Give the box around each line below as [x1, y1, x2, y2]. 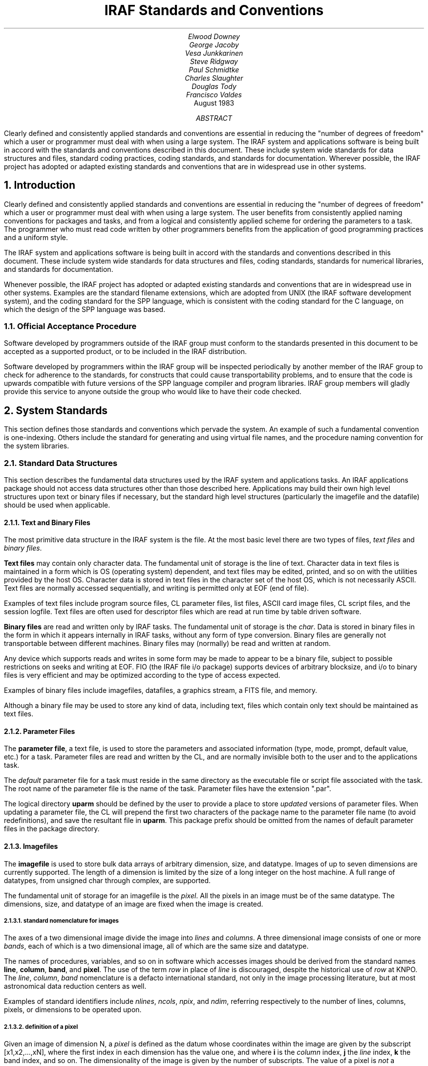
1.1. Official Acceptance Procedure [4, 321, 137, 331]
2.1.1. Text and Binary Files [4, 518, 90, 527]
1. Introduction [4, 179, 75, 192]
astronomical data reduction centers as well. [4, 982, 147, 991]
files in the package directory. [4, 824, 100, 833]
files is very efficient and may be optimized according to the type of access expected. [4, 671, 280, 680]
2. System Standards [4, 404, 108, 417]
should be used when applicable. [4, 500, 110, 509]
